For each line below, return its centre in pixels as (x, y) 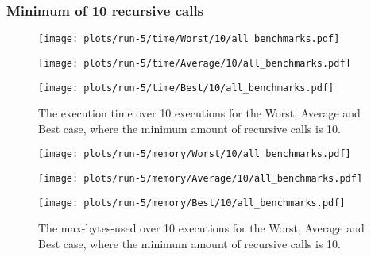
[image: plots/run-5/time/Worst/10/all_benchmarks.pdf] (189, 39)
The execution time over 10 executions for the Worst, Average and (199, 113)
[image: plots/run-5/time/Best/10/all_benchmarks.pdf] (186, 88)
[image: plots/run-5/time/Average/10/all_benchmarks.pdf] (195, 63)
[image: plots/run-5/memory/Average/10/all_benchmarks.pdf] (201, 179)
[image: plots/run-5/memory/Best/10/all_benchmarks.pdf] (192, 203)
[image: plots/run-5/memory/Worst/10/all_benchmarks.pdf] (195, 154)
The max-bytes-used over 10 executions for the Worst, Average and (201, 228)
